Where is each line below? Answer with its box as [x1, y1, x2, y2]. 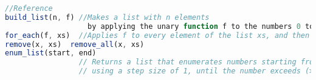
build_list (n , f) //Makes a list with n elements [5, 13, 210, 22]
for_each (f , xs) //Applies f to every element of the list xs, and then [5, 31, 310, 40]
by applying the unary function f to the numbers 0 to [88, 22, 314, 31]
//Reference [5, 4, 53, 13]
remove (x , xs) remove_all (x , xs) [5, 40, 145, 49]
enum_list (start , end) [5, 49, 97, 58]
